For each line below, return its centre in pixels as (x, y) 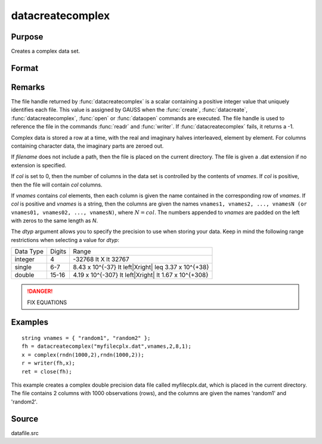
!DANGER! (40, 291)
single (23, 267)
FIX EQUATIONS (47, 302)
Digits (58, 252)
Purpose (27, 37)
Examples (30, 322)
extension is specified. (39, 165)
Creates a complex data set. (46, 51)
